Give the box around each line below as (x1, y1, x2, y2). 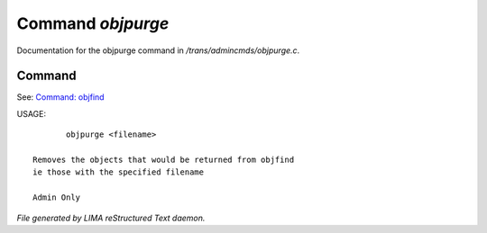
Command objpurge (16, 13, 170, 33)
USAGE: (16, 108, 47, 119)
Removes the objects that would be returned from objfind (32, 155, 295, 166)
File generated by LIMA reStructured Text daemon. (16, 212, 206, 223)
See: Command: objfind (16, 92, 105, 103)
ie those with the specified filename (32, 167, 205, 177)
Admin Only (32, 193, 81, 202)
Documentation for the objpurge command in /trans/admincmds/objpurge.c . (16, 45, 300, 56)
